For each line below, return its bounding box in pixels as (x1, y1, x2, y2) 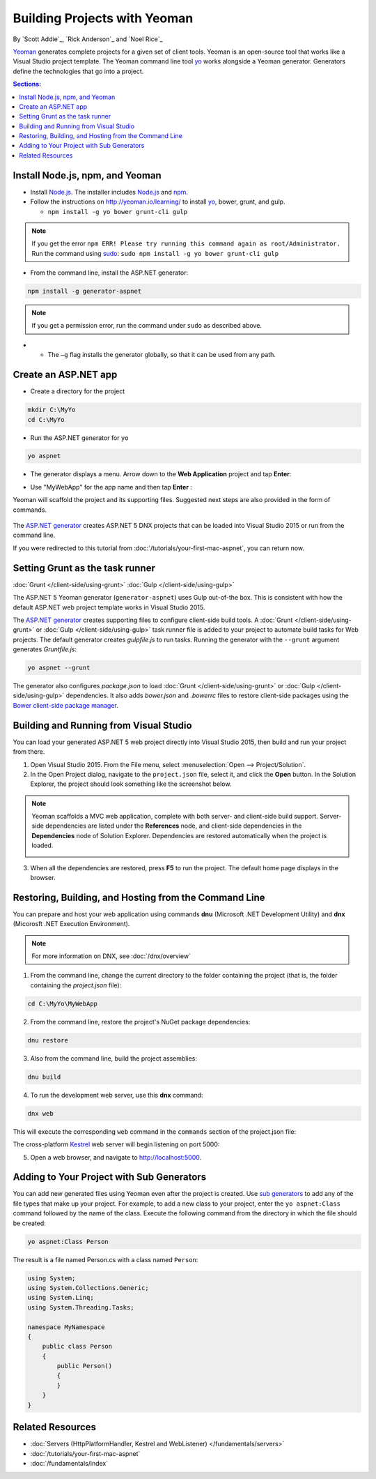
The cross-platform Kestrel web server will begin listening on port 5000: (13, 1140, 220, 1148)
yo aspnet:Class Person (27, 1238, 109, 1245)
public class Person (42, 1342, 113, 1351)
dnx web (27, 1109, 54, 1117)
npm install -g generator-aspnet (27, 287, 142, 296)
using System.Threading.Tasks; (27, 1303, 135, 1311)
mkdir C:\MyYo (27, 406, 76, 414)
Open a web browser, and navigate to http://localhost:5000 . (30, 1153, 202, 1161)
